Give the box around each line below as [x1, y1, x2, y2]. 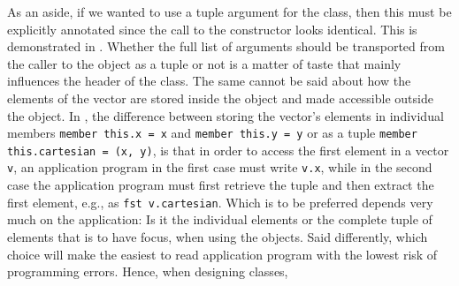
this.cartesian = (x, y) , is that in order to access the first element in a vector [7, 140, 449, 159]
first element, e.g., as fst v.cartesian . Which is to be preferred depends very [7, 192, 433, 211]
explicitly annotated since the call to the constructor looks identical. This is [7, 19, 417, 38]
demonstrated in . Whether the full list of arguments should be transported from [7, 37, 445, 56]
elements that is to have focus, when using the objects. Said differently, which [7, 227, 428, 245]
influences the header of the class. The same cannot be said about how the [7, 71, 411, 90]
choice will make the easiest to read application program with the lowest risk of [7, 245, 438, 263]
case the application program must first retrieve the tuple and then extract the [7, 176, 434, 194]
